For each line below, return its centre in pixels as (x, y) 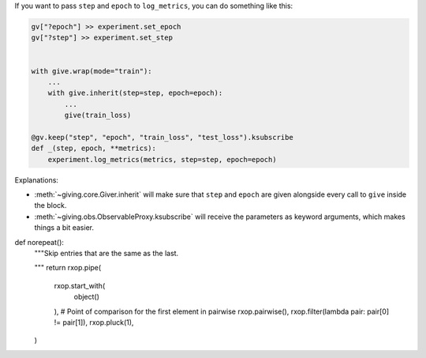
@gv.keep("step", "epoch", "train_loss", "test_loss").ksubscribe (162, 137)
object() (87, 297)
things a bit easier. (64, 228)
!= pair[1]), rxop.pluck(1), (94, 322)
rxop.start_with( (80, 285)
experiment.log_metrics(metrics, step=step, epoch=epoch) (162, 159)
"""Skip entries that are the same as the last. (106, 253)
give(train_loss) (98, 115)
